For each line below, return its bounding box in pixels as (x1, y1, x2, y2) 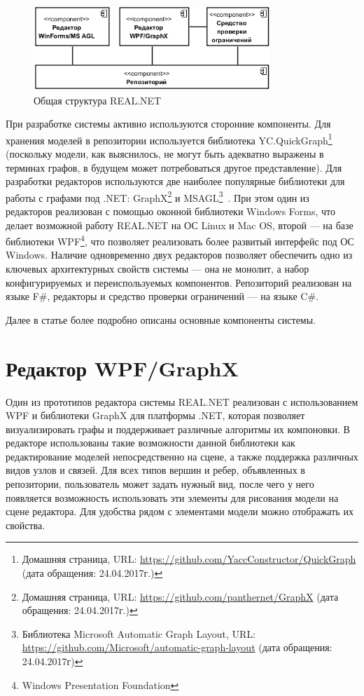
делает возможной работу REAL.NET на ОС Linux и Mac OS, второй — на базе (6, 217, 353, 232)
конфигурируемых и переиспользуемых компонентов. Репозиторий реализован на (6, 275, 352, 289)
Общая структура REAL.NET (34, 93, 162, 107)
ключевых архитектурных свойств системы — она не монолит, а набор (6, 261, 309, 275)
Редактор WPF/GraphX (6, 353, 239, 382)
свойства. (6, 517, 45, 532)
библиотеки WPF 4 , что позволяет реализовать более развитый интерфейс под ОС (6, 232, 354, 248)
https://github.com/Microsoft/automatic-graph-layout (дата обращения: (22, 640, 332, 655)
